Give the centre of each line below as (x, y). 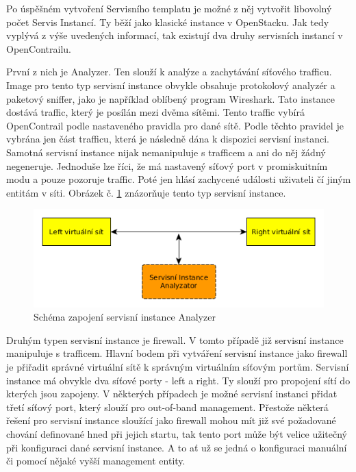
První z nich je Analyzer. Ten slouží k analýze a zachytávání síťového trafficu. (169, 72)
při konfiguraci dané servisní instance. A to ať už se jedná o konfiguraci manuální (177, 447)
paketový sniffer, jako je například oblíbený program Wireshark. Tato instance (171, 98)
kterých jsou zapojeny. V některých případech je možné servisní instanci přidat (172, 394)
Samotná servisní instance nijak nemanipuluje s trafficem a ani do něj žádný (166, 152)
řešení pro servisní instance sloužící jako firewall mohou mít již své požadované (171, 420)
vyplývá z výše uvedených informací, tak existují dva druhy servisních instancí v (175, 35)
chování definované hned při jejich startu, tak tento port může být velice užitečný (177, 433)
